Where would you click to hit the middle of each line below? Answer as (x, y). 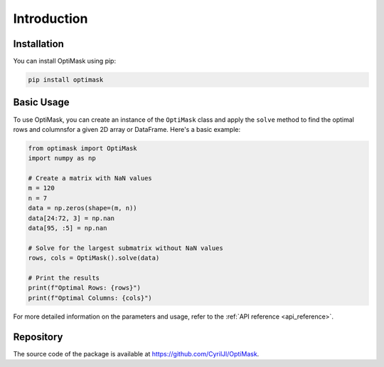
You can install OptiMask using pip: (65, 61)
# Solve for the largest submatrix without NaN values (126, 248)
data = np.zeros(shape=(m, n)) (83, 208)
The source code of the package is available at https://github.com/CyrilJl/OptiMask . (136, 353)
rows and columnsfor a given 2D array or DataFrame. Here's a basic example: (127, 129)
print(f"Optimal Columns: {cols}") (90, 298)
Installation (38, 44)
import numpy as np (62, 158)
